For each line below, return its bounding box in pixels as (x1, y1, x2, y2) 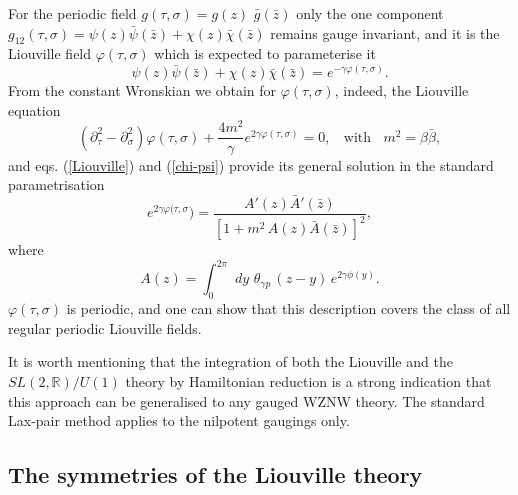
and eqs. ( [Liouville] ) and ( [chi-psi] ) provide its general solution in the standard (8, 154, 494, 175)
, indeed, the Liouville (334, 80, 469, 101)
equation (8, 99, 61, 120)
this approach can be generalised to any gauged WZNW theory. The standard (8, 390, 485, 411)
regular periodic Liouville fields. (8, 317, 202, 338)
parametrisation (8, 174, 105, 195)
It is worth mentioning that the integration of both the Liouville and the (8, 351, 453, 372)
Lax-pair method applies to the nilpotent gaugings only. (8, 410, 350, 431)
